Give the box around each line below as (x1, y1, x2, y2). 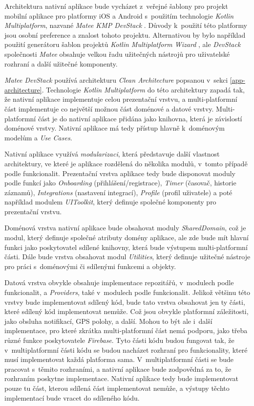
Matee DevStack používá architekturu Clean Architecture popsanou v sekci (4, 75, 228, 85)
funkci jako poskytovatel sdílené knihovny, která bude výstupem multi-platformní (4, 242, 248, 252)
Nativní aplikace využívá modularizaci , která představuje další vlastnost (4, 149, 220, 159)
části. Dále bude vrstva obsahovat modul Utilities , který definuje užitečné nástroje (4, 251, 251, 262)
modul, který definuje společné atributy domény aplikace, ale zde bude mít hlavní (4, 232, 249, 243)
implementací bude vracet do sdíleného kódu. (4, 392, 140, 403)
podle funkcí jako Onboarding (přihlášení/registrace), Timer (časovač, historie (4, 178, 236, 188)
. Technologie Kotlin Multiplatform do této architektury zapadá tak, (42, 84, 245, 94)
